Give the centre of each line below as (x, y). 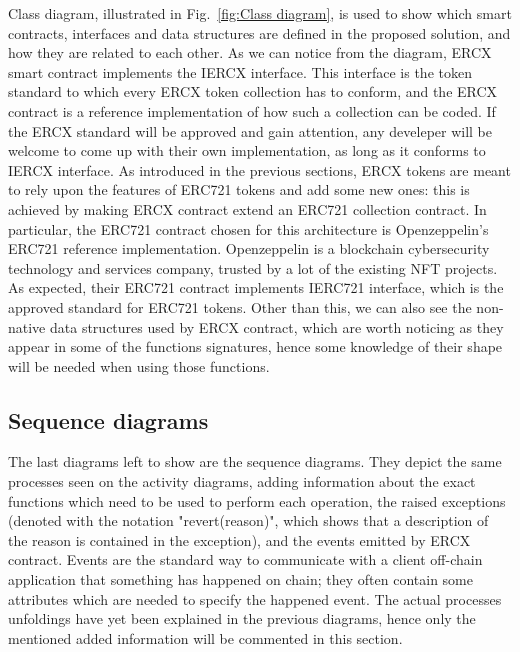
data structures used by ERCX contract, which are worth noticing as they (276, 326)
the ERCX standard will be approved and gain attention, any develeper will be (250, 130)
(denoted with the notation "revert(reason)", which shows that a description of (248, 520)
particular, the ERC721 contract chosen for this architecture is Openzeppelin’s (248, 228)
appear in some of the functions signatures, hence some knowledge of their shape (255, 346)
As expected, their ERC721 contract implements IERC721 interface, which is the (256, 287)
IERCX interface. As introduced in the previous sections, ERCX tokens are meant (259, 169)
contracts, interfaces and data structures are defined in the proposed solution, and (259, 32)
